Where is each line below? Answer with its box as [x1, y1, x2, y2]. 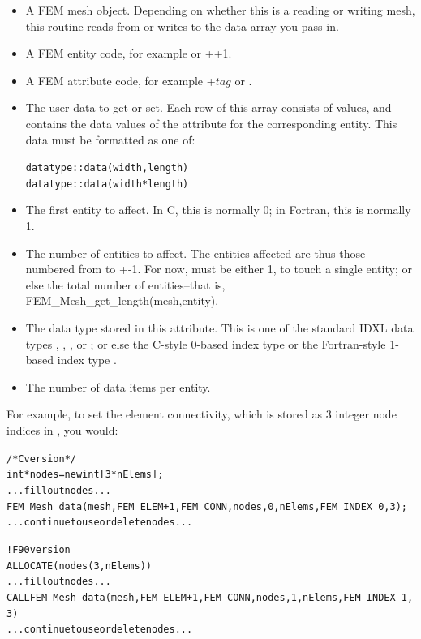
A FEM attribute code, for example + [25, 71, 216, 88]
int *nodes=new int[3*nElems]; [6, 469, 164, 481]
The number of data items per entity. [25, 378, 211, 395]
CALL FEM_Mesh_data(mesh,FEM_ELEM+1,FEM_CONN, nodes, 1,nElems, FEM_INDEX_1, [6, 591, 414, 603]
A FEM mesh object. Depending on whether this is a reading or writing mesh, [25, 2, 415, 18]
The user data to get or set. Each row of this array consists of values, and [25, 99, 392, 116]
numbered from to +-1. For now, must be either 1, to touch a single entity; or [25, 260, 412, 277]
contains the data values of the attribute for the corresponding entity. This [25, 114, 397, 131]
